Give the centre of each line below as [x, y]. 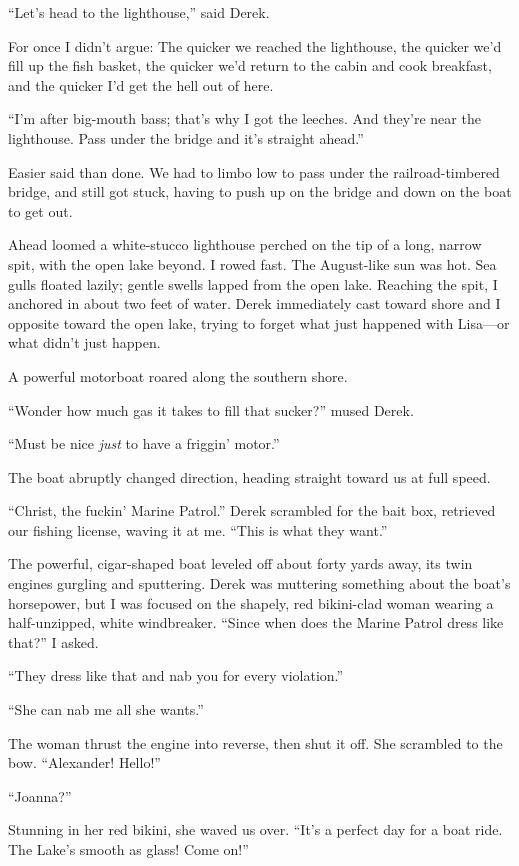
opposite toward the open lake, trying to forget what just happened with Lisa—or [259, 322]
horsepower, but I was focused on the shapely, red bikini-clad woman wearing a [251, 602]
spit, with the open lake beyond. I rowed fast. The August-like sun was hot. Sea [252, 263]
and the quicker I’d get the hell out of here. [141, 84]
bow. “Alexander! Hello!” [84, 762]
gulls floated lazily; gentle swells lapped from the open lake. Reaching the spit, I [253, 283]
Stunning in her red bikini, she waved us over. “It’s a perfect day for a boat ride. [255, 829]
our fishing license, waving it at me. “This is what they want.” [198, 529]
